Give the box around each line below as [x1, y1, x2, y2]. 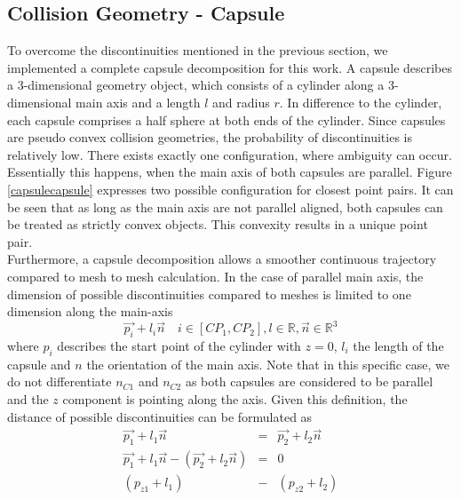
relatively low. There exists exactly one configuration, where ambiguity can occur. [7, 145, 452, 163]
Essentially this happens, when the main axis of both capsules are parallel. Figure [7, 163, 452, 181]
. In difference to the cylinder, [279, 92, 442, 111]
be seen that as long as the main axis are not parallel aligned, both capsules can [7, 197, 443, 216]
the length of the [353, 337, 444, 354]
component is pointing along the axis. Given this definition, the [62, 389, 408, 408]
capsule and [7, 354, 71, 373]
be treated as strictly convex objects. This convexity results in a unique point [7, 215, 428, 234]
